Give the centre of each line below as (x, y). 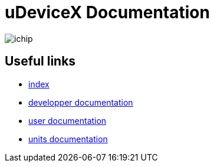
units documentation (68, 139)
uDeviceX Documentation (107, 12)
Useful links (40, 61)
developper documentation (81, 102)
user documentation (68, 120)
